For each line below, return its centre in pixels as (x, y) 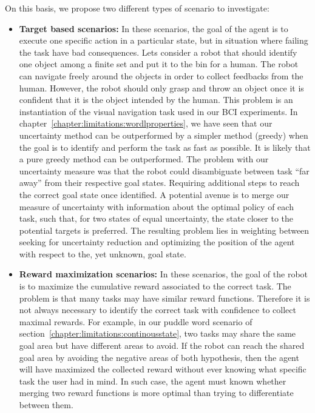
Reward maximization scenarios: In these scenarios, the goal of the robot (164, 274)
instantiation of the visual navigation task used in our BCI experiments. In (158, 111)
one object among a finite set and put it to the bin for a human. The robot (159, 64)
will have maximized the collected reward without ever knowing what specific (163, 369)
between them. (46, 405)
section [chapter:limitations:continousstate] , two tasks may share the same (157, 333)
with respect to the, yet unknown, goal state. (103, 253)
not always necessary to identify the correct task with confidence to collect (157, 310)
